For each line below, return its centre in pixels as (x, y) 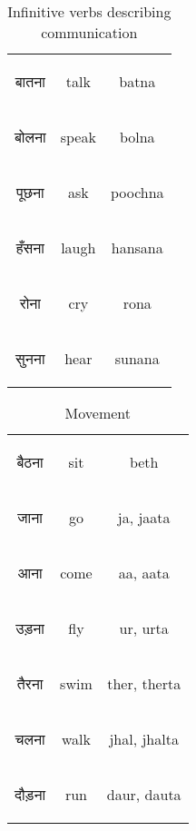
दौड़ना (30, 794)
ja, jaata (144, 517)
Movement (98, 413)
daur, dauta (144, 794)
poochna (137, 192)
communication (89, 32)
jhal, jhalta (144, 739)
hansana (137, 247)
